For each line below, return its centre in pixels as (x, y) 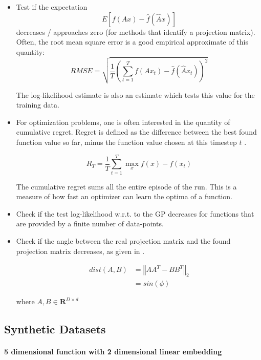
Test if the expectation (52, 7)
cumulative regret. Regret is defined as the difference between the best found (136, 132)
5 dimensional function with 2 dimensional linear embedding (113, 352)
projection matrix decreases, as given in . (80, 251)
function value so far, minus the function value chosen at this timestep (126, 142)
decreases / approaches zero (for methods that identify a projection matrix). (136, 31)
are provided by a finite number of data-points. (90, 224)
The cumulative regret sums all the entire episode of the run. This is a (126, 186)
